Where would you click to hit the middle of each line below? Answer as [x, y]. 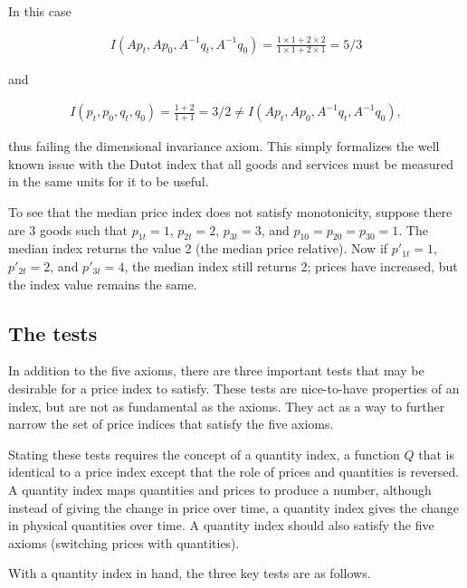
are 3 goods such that [68, 229]
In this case [40, 11]
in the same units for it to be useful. [109, 181]
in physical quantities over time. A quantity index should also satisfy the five [221, 525]
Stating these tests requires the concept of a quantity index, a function [204, 454]
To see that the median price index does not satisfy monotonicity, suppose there [230, 212]
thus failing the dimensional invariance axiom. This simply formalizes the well [224, 146]
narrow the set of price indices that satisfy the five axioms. [171, 424]
